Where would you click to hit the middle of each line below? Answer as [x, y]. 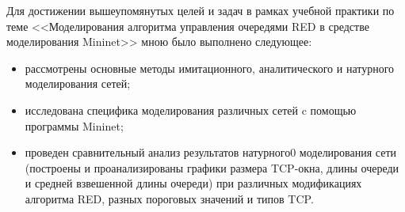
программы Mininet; [74, 125]
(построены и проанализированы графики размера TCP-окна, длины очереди [212, 167]
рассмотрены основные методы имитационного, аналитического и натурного [210, 68]
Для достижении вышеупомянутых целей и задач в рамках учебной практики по [201, 10]
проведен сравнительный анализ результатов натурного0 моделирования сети [211, 152]
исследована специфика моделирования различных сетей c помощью [191, 110]
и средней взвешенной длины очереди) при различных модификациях [193, 183]
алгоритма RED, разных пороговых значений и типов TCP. [169, 198]
